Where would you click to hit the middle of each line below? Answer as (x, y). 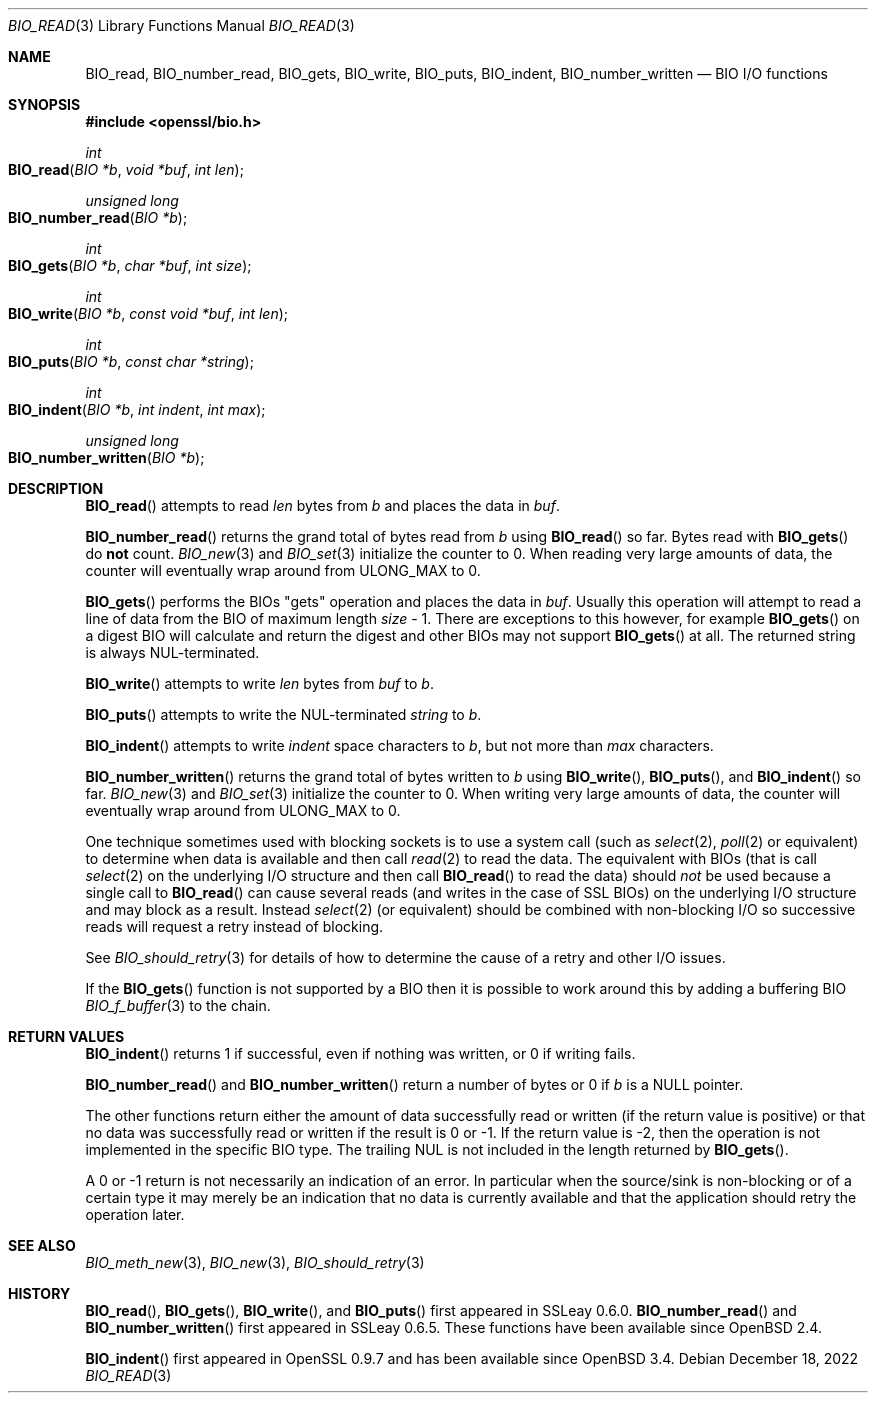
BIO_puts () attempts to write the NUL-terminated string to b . (283, 714)
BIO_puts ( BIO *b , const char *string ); (131, 361)
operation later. (135, 1214)
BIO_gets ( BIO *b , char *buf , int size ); (130, 265)
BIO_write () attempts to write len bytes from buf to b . (259, 683)
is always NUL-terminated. (172, 652)
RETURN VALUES (66, 1036)
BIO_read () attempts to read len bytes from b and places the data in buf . (322, 505)
